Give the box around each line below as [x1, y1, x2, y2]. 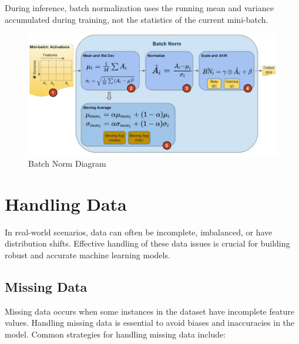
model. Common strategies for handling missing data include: [5, 328, 226, 340]
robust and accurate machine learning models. [5, 248, 170, 261]
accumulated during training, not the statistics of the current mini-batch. [5, 13, 268, 25]
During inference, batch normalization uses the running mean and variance [5, 2, 274, 14]
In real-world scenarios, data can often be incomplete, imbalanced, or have [5, 225, 273, 238]
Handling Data [5, 191, 127, 215]
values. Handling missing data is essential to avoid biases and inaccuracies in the [5, 316, 295, 329]
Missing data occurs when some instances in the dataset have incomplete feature [5, 305, 294, 317]
